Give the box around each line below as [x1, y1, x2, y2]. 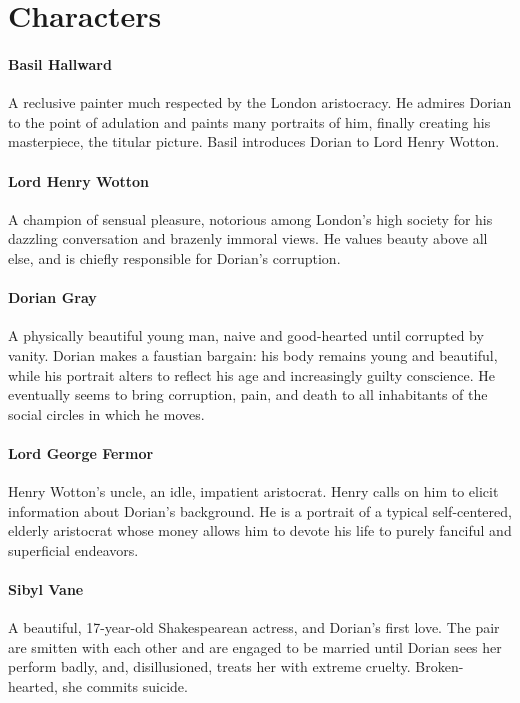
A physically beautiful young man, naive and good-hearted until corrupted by [8, 325, 484, 346]
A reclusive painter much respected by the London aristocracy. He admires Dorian [8, 92, 512, 113]
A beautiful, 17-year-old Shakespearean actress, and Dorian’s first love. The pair [8, 617, 500, 638]
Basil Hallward [8, 53, 112, 74]
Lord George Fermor [8, 442, 154, 463]
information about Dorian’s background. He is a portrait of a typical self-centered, [8, 500, 512, 521]
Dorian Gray [8, 287, 97, 308]
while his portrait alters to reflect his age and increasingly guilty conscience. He [8, 364, 496, 385]
